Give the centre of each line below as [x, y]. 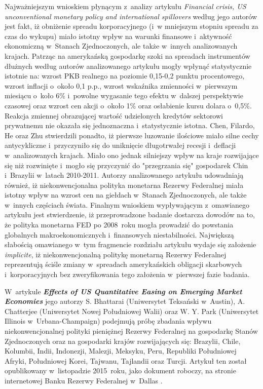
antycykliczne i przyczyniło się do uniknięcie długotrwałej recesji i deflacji [120, 145]
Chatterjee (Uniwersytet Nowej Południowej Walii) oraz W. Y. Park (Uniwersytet [132, 311]
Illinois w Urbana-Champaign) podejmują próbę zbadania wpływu [108, 321]
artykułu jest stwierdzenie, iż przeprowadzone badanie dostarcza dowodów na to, [130, 215]
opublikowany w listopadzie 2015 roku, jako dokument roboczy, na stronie [120, 371]
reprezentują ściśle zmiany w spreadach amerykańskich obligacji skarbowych [123, 264]
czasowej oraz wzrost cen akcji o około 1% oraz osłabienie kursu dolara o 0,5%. [128, 105]
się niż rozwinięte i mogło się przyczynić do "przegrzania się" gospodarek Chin [126, 165]
